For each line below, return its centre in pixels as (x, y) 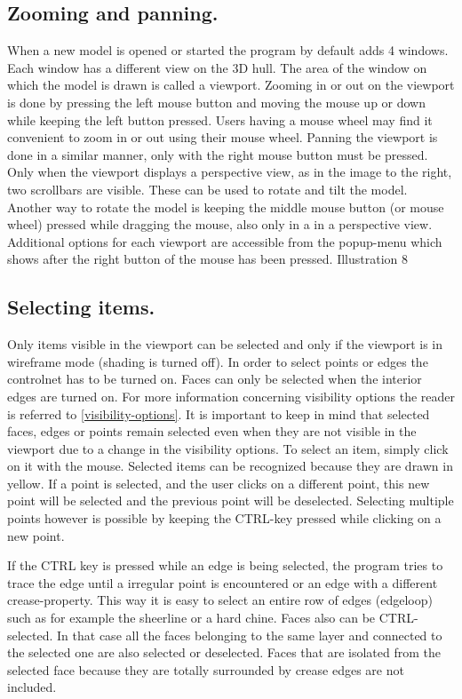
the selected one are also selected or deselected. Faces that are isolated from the (224, 652)
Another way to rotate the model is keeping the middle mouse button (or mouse (226, 207)
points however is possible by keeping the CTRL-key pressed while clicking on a (224, 518)
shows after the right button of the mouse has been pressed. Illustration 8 (208, 259)
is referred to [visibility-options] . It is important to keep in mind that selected (219, 413)
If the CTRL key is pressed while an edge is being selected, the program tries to (225, 565)
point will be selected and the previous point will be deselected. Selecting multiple (231, 500)
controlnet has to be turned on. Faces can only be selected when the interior (215, 379)
